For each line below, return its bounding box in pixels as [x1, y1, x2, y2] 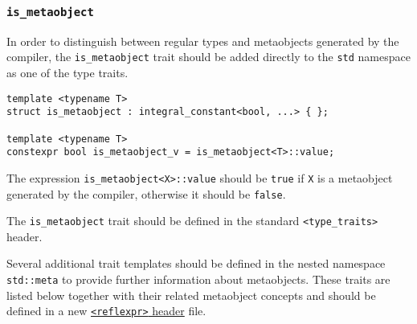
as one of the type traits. [6, 64, 129, 81]
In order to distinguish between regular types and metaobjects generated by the [6, 32, 399, 49]
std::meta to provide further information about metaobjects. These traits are [6, 271, 390, 288]
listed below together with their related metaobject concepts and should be [6, 286, 376, 303]
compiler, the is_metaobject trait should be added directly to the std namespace [6, 48, 411, 65]
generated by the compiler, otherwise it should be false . [6, 185, 286, 202]
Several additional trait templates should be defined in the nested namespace [6, 255, 386, 272]
